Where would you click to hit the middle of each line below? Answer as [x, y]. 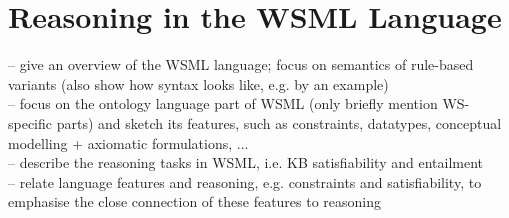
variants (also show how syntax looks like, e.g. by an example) [198, 83]
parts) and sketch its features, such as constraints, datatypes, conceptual [279, 122]
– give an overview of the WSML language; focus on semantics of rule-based [241, 64]
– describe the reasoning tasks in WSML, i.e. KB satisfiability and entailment [245, 162]
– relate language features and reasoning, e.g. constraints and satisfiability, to [245, 181]
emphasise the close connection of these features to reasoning [195, 201]
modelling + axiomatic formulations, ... [128, 142]
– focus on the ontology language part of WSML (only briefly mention [223, 103]
